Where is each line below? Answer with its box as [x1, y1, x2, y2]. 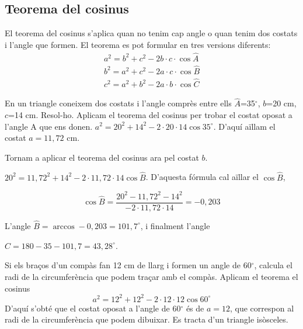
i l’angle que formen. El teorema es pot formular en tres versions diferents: [5, 38, 271, 50]
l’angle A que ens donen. [5, 120, 93, 132]
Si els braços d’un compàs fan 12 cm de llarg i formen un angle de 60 [5, 259, 252, 271]
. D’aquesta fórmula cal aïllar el [145, 171, 259, 183]
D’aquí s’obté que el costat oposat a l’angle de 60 [5, 302, 181, 314]
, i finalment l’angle [140, 219, 210, 231]
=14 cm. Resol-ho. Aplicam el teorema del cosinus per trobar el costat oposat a [8, 108, 292, 120]
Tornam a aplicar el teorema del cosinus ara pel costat [5, 151, 199, 163]
